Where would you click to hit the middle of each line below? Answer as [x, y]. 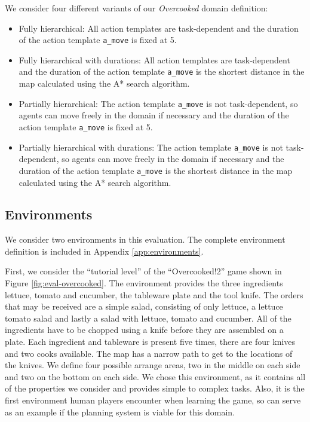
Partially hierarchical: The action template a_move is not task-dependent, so [158, 103]
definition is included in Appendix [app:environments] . [104, 251]
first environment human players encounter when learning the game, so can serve [153, 400]
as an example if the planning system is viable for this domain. [120, 412]
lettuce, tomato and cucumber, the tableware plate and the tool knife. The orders [154, 294]
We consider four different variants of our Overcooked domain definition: [136, 8]
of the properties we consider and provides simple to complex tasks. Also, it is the [155, 388]
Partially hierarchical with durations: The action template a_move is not [151, 147]
